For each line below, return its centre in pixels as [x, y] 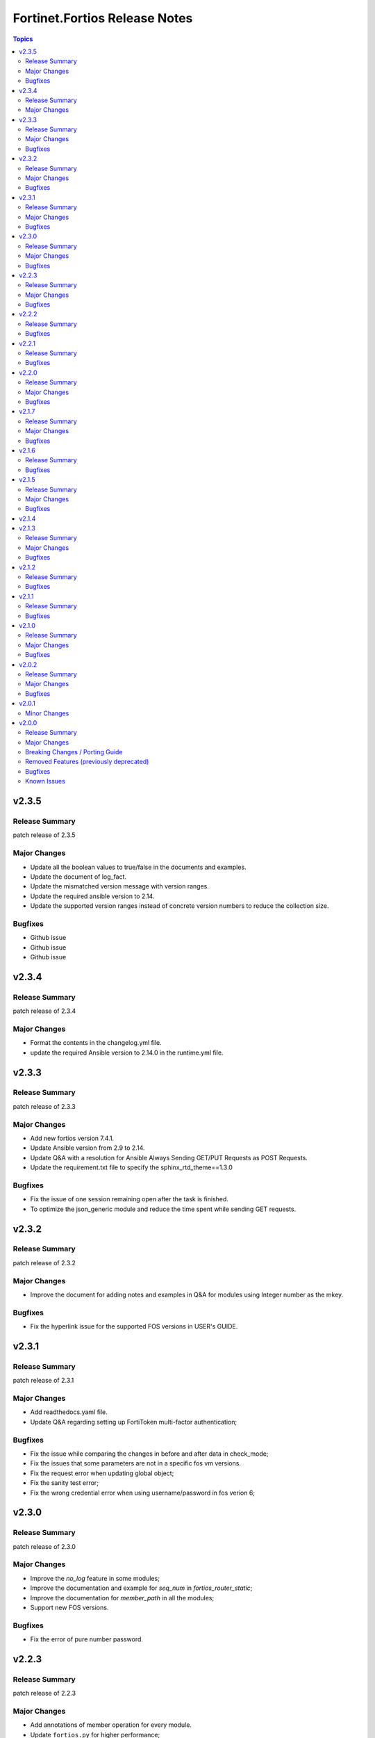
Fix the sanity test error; [64, 1483]
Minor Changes [47, 713]
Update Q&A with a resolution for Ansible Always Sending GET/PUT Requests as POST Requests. [169, 1158]
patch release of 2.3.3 [44, 1106]
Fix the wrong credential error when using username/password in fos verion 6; [143, 1493]
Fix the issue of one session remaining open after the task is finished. [130, 1199]
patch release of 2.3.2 [44, 1262]
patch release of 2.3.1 [43, 1381]
